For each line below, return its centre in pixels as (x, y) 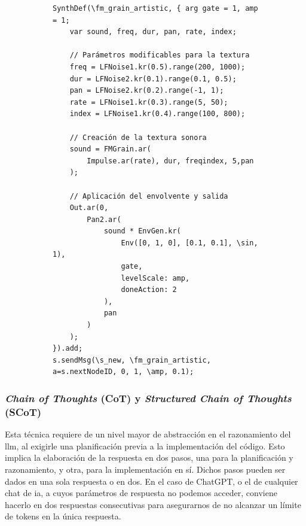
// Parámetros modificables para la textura (160, 55)
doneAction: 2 (149, 290)
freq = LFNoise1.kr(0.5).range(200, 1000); (157, 67)
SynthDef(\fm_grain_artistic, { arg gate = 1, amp (155, 8)
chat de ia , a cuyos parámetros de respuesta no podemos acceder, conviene (141, 493)
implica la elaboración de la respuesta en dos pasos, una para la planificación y (149, 457)
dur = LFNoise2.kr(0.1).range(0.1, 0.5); (153, 79)
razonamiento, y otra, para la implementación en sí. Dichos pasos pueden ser (145, 469)
